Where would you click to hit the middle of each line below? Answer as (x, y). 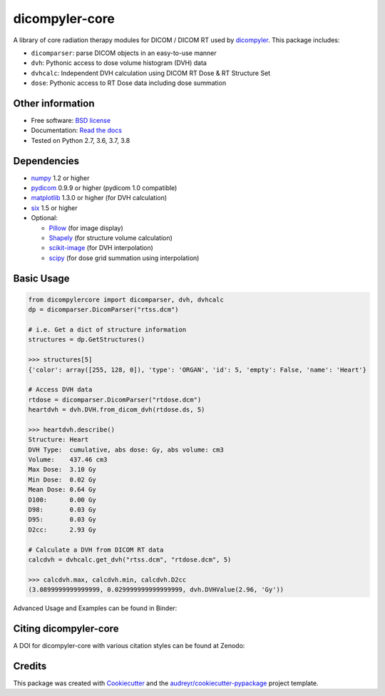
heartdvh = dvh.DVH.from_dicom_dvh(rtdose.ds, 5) (117, 410)
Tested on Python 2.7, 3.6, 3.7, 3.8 (81, 140)
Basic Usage (41, 278)
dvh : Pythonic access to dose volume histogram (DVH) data (119, 63)
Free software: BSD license (71, 121)
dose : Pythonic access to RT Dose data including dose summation (129, 83)
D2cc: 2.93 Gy (62, 530)
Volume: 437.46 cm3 (68, 460)
